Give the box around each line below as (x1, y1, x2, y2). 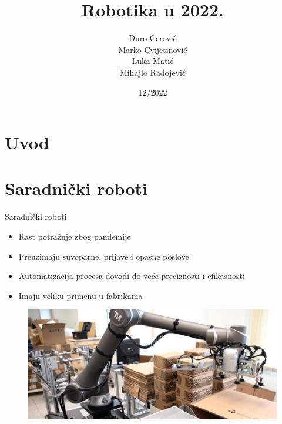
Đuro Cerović (129, 32, 177, 44)
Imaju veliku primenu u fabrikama (18, 289, 143, 301)
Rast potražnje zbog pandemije (18, 230, 131, 242)
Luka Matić (132, 55, 174, 67)
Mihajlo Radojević (119, 66, 186, 78)
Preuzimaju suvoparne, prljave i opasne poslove (18, 250, 189, 262)
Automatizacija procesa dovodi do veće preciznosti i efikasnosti (18, 270, 245, 282)
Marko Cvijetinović (118, 43, 187, 55)
